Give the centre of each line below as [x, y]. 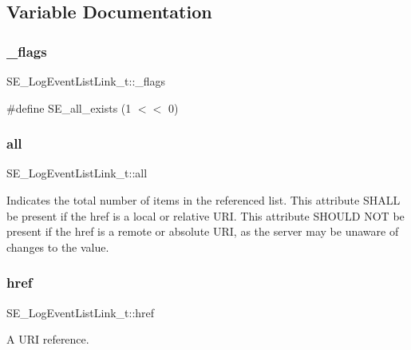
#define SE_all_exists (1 [69, 107]
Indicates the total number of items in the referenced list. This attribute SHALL [204, 200]
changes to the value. [58, 247]
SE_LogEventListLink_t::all [77, 173]
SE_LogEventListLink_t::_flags [86, 81]
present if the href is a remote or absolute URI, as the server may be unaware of [203, 231]
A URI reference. [48, 339]
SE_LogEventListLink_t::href [81, 312]
